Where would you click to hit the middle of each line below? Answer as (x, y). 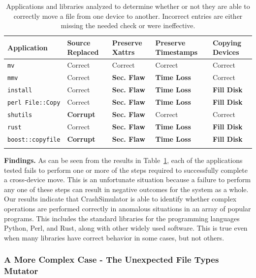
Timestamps (176, 52)
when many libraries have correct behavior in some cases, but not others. (114, 237)
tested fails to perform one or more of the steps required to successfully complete (126, 170)
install (20, 91)
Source (79, 42)
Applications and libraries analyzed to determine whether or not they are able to (128, 6)
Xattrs (123, 52)
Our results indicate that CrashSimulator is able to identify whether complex (120, 199)
